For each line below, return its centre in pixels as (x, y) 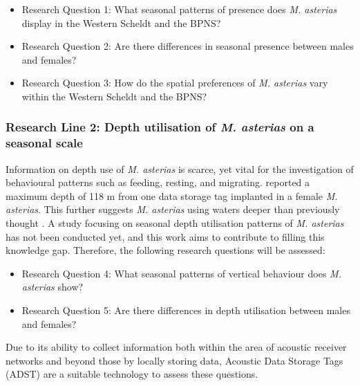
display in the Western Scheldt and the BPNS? (121, 22)
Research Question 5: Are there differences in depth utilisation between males (186, 310)
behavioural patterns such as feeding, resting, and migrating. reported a (158, 182)
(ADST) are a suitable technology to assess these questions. (132, 374)
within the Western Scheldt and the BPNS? (114, 96)
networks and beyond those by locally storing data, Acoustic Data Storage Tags (174, 360)
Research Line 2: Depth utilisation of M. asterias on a (160, 127)
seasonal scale (44, 143)
